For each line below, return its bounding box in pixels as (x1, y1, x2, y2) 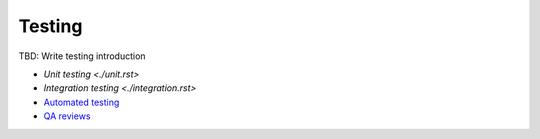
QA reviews (43, 110, 91, 122)
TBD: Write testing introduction (18, 50, 146, 62)
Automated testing (43, 96, 120, 108)
